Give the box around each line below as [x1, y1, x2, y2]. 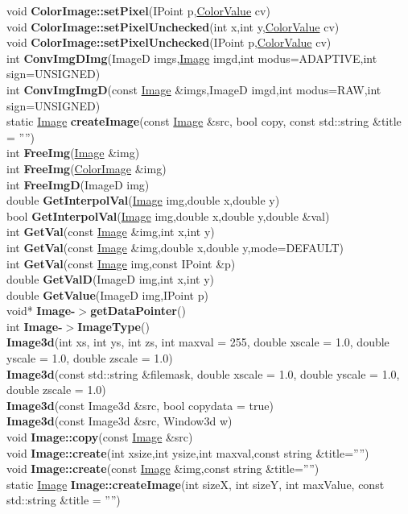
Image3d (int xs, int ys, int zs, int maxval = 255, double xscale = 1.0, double [6, 334, 389, 350]
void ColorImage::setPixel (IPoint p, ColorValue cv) [6, 2, 270, 19]
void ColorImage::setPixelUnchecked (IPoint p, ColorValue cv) [6, 34, 332, 51]
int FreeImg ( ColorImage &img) [6, 160, 167, 176]
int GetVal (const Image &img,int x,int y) [6, 223, 215, 240]
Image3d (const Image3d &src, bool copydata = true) [6, 396, 274, 413]
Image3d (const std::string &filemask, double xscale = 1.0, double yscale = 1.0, [6, 365, 400, 382]
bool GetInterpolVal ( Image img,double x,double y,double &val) [6, 207, 330, 224]
